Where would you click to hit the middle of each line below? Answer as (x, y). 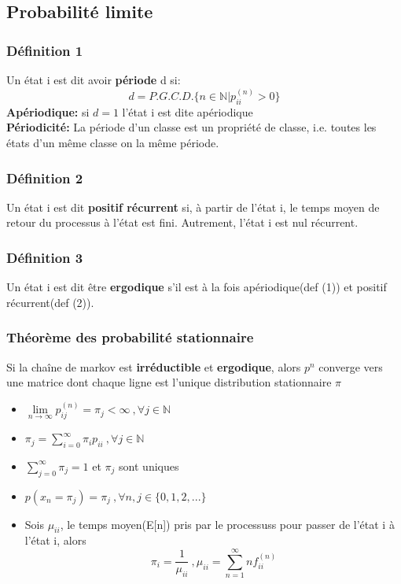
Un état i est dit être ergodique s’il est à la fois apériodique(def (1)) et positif (197, 287)
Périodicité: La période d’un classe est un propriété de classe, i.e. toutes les (191, 127)
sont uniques (149, 466)
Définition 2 (45, 177)
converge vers (351, 366)
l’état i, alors (55, 540)
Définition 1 (45, 50)
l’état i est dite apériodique (188, 111)
